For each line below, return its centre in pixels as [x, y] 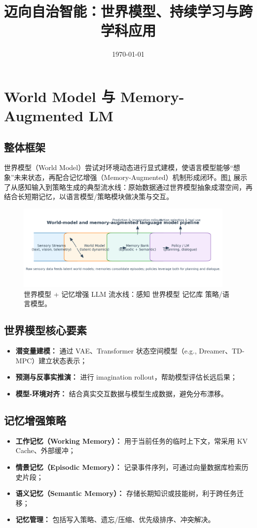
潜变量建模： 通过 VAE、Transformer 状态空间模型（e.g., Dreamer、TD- [130, 351]
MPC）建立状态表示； [51, 360]
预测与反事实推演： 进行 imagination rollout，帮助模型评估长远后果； [126, 377]
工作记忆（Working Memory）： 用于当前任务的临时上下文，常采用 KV [132, 440]
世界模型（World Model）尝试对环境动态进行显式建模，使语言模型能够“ [119, 167]
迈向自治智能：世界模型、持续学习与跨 [128, 11]
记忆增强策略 [35, 420]
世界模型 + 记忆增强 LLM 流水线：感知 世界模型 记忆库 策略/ [123, 294]
